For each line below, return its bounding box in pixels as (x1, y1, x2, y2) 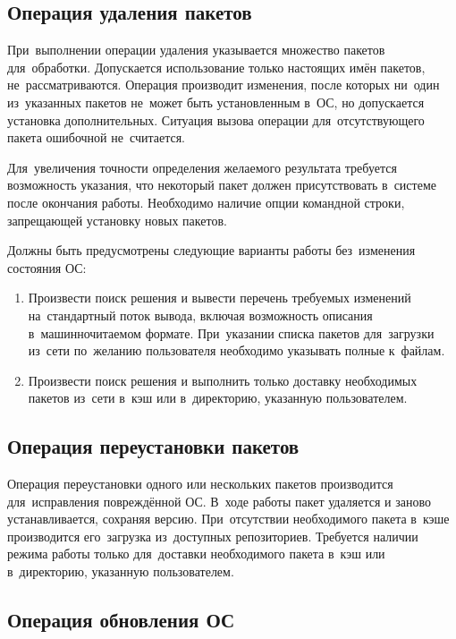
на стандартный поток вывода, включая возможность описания (28, 305, 373, 324)
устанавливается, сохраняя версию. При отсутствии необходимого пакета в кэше (7, 509, 450, 528)
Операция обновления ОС (7, 606, 235, 634)
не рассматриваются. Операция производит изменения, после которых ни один (7, 75, 440, 94)
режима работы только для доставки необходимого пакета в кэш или (7, 544, 385, 563)
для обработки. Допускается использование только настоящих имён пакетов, (7, 57, 426, 76)
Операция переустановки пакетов (7, 432, 300, 460)
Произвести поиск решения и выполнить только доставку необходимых (28, 371, 418, 389)
